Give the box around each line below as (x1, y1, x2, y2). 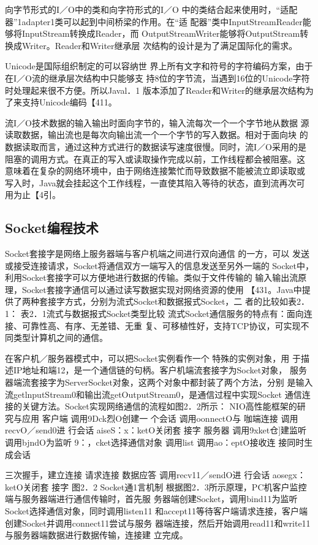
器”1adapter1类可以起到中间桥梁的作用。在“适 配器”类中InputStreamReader (5, 15, 303, 28)
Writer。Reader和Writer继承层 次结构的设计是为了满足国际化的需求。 (21, 39, 298, 51)
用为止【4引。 (5, 188, 61, 201)
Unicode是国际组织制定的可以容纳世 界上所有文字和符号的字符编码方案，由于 (5, 59, 313, 72)
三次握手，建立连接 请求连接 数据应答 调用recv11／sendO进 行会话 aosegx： (5, 468, 306, 481)
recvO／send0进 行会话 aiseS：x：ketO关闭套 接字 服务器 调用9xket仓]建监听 (5, 424, 307, 436)
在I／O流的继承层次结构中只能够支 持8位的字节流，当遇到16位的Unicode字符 (5, 71, 310, 84)
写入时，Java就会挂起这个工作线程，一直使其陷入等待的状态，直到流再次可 (5, 176, 305, 189)
